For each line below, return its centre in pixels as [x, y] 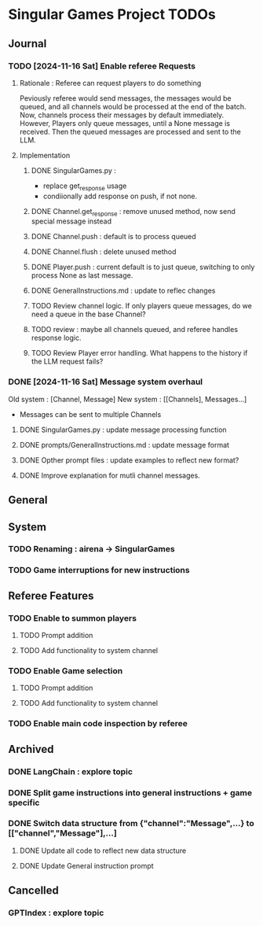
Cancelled [33, 891]
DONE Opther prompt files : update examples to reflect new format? [129, 460]
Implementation [45, 155]
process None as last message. [82, 275]
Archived [31, 749]
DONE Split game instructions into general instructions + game [130, 792]
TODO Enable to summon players [73, 618]
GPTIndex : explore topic [56, 913]
